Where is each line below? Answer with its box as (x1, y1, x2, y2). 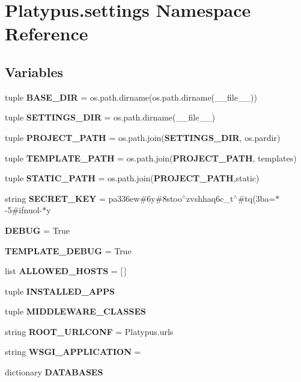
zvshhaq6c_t (186, 192, 234, 204)
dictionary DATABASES (5, 366, 103, 378)
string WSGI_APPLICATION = (5, 345, 141, 358)
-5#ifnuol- (5, 204, 43, 216)
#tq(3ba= (237, 192, 276, 204)
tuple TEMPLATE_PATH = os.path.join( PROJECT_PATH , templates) (5, 151, 297, 164)
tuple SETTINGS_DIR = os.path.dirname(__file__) (5, 111, 215, 124)
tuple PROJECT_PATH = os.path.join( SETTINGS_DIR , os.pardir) (5, 131, 281, 143)
